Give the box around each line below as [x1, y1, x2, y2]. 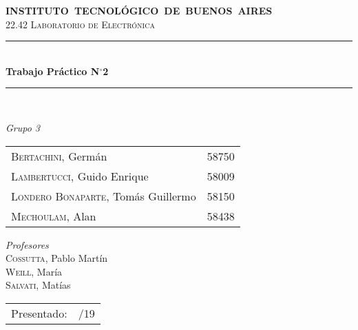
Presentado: [11, 305, 67, 321]
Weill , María [6, 264, 63, 278]
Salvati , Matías [6, 278, 71, 292]
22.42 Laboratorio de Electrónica [6, 17, 155, 31]
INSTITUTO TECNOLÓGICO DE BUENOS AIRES [6, 3, 273, 17]
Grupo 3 [6, 120, 41, 134]
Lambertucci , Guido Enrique [11, 167, 149, 184]
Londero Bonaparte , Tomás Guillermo [11, 187, 196, 204]
